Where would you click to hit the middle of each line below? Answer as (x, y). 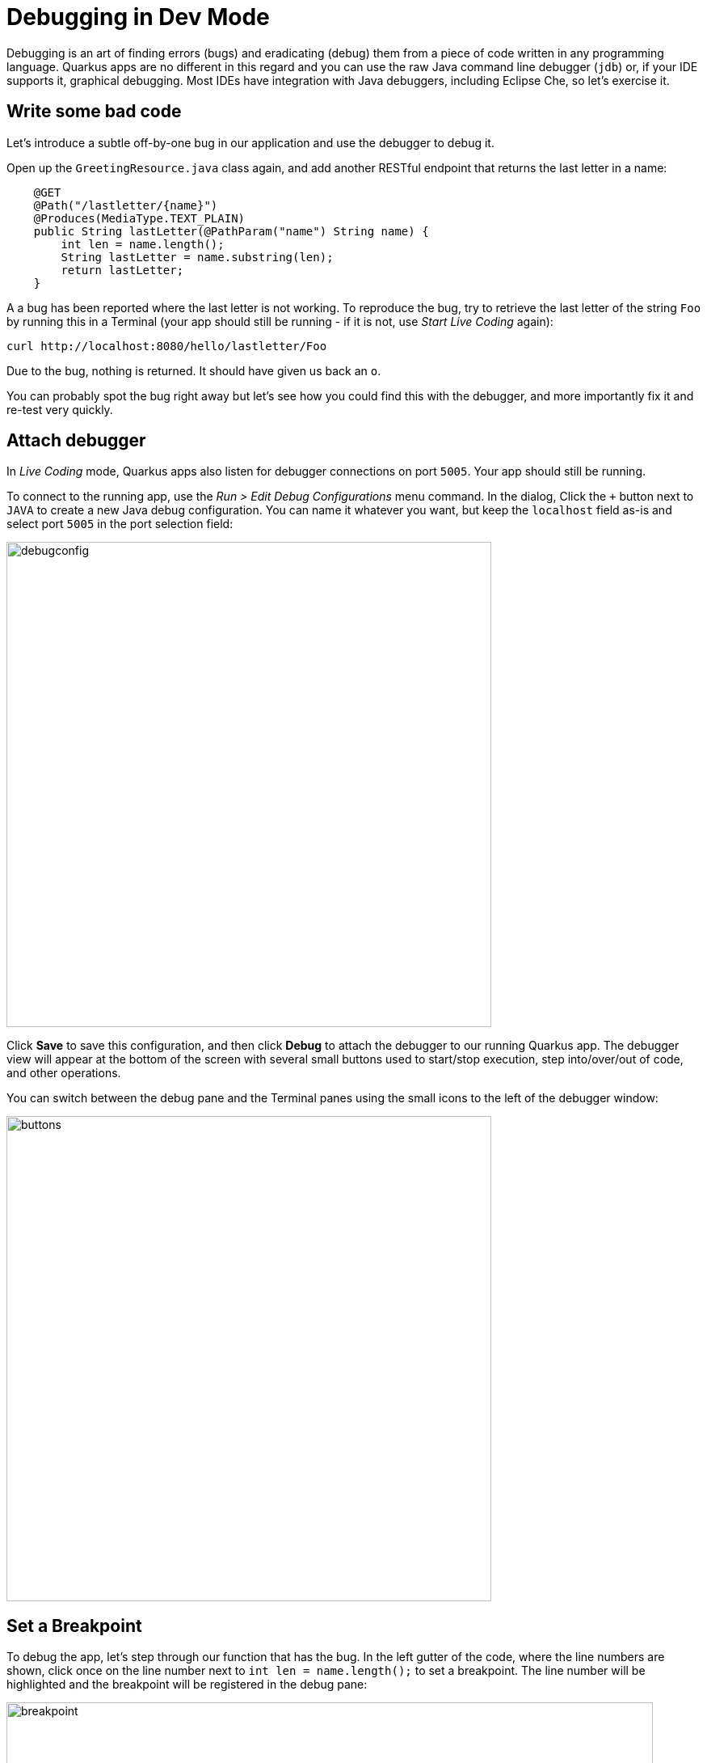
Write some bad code (94, 112)
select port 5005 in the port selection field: (120, 524)
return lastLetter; (122, 270)
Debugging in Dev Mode (138, 17)
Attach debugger (76, 441)
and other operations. (64, 1073)
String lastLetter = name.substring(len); (197, 257)
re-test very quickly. (60, 409)
